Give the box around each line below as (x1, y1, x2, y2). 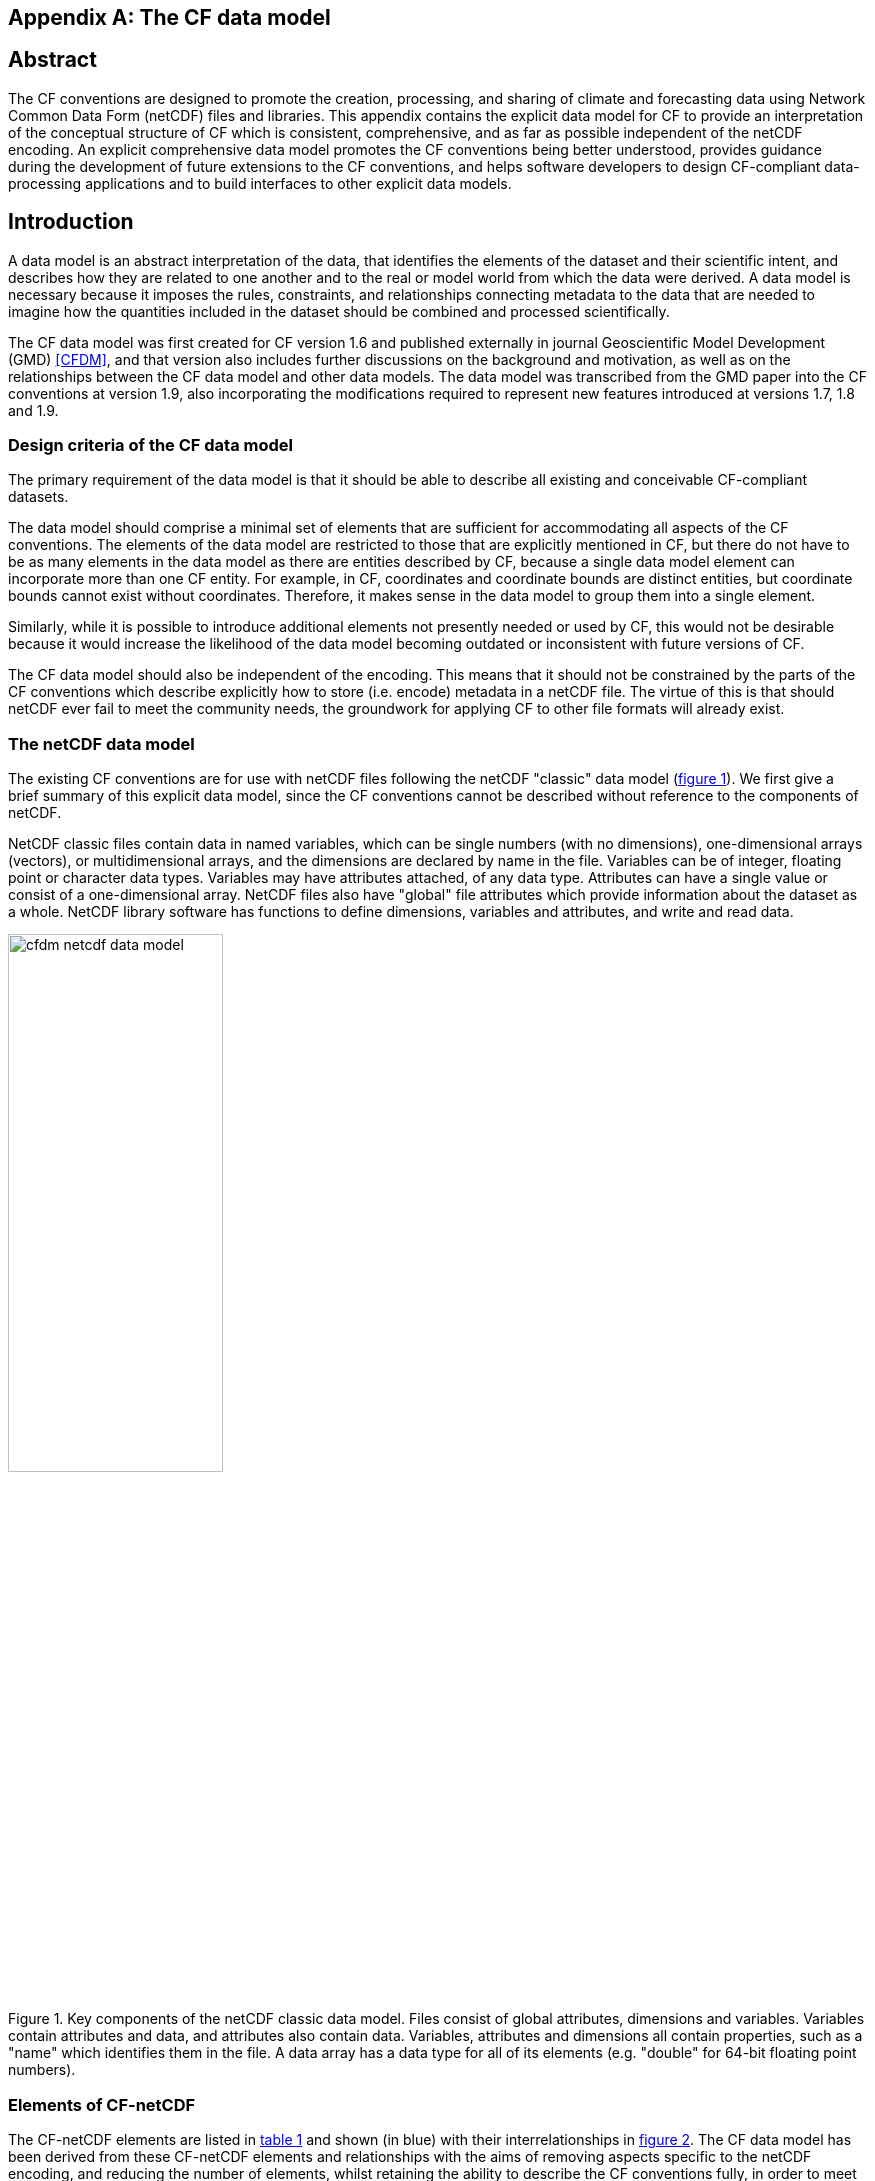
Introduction (8, 209, 134, 235)
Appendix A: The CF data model (8, 5, 331, 30)
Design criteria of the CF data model (8, 435, 293, 456)
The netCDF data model (8, 733, 195, 754)
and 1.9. (8, 401, 59, 419)
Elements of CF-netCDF (8, 2094, 196, 2115)
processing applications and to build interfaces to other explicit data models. (8, 174, 512, 192)
